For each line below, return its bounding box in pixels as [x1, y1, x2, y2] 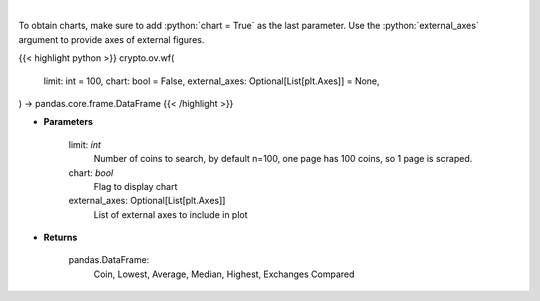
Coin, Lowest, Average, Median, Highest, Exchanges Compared [93, 268, 355, 280]
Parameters [43, 116, 94, 128]
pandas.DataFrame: [68, 254, 150, 266]
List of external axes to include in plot [93, 208, 249, 220]
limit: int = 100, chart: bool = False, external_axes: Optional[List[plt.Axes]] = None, [43, 75, 380, 87]
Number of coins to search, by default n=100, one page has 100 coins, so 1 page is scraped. [93, 153, 473, 165]
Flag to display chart [93, 180, 178, 192]
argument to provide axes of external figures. [18, 33, 205, 45]
